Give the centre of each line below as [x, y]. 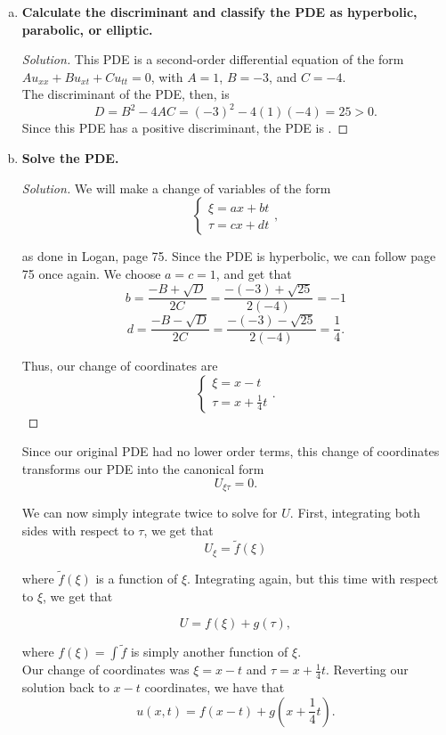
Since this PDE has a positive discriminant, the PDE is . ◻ [185, 128]
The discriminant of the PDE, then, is [126, 94]
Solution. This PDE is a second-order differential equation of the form [213, 59]
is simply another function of [209, 652]
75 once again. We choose [91, 273]
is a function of [137, 579]
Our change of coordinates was [105, 670]
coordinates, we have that [215, 687]
